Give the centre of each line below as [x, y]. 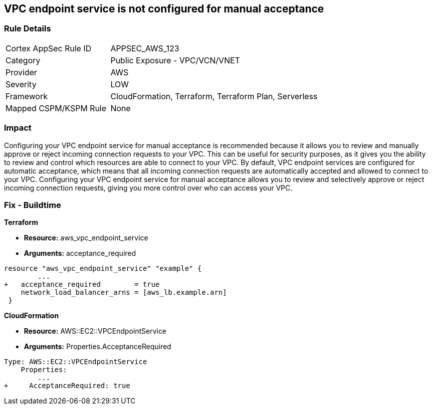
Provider [21, 72]
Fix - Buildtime [33, 205]
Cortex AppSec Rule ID [49, 48]
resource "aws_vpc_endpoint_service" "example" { [103, 269]
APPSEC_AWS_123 [145, 48]
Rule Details [28, 29]
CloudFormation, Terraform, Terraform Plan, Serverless [214, 96]
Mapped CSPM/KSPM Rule [56, 108]
